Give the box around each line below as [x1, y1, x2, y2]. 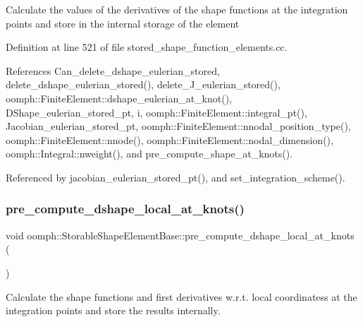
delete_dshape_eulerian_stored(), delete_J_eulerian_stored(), [6, 77, 281, 92]
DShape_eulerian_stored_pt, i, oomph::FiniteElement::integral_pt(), [6, 105, 307, 119]
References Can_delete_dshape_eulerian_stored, [6, 63, 220, 78]
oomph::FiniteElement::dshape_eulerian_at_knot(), [6, 90, 233, 105]
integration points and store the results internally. [6, 303, 221, 318]
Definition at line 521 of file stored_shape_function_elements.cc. [6, 40, 288, 54]
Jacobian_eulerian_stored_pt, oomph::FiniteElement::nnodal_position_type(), [6, 119, 351, 133]
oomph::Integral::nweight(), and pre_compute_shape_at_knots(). [6, 146, 293, 161]
